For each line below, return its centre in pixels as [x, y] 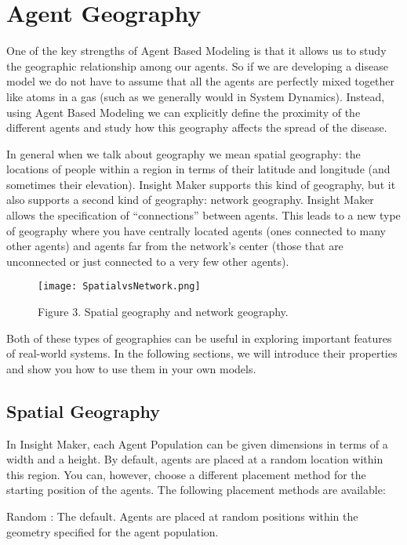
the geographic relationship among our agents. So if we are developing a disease [197, 65]
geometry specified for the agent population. [113, 531]
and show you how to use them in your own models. [131, 368]
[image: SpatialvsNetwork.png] [119, 287]
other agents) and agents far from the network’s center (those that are [175, 246]
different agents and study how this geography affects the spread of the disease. [197, 127]
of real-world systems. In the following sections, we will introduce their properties [202, 353]
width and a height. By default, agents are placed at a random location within [195, 459]
